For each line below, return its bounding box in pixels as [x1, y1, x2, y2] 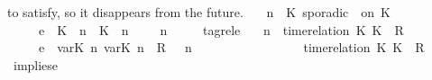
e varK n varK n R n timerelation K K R [38, 38, 425, 57]
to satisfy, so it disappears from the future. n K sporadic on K [7, 3, 391, 21]
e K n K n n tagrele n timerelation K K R [38, 20, 404, 39]
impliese [13, 55, 59, 74]
